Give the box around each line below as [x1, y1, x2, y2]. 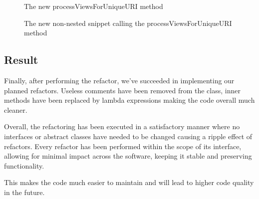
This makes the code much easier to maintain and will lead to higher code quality [4, 177, 254, 188]
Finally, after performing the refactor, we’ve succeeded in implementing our [4, 75, 235, 85]
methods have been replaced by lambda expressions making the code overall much [4, 95, 255, 105]
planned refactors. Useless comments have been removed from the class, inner [4, 85, 241, 95]
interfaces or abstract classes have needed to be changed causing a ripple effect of [4, 131, 253, 141]
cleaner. [4, 104, 27, 115]
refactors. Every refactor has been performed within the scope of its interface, [4, 141, 242, 151]
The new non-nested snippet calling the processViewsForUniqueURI [24, 17, 232, 28]
